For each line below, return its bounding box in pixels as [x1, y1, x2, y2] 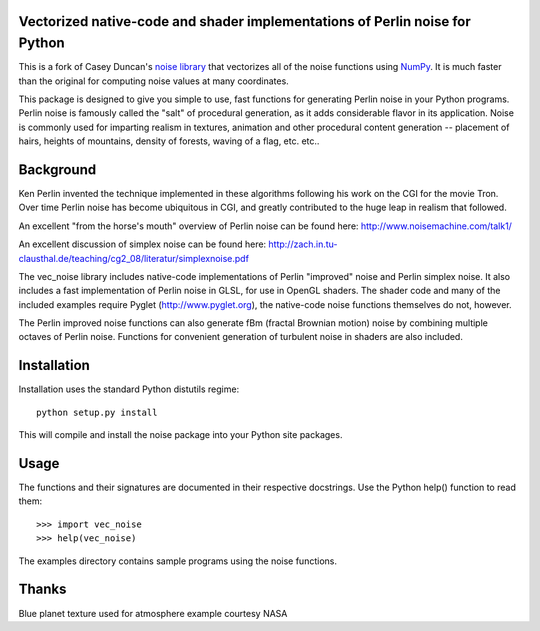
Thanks [18, 581, 67, 598]
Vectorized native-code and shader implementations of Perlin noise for [18, 13, 471, 30]
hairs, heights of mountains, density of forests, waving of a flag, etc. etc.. [18, 135, 320, 147]
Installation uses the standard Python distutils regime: [18, 383, 240, 395]
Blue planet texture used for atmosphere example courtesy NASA [18, 607, 288, 619]
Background [18, 161, 97, 178]
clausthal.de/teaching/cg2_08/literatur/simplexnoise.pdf [18, 252, 250, 264]
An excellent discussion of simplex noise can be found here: [18, 238, 267, 250]
